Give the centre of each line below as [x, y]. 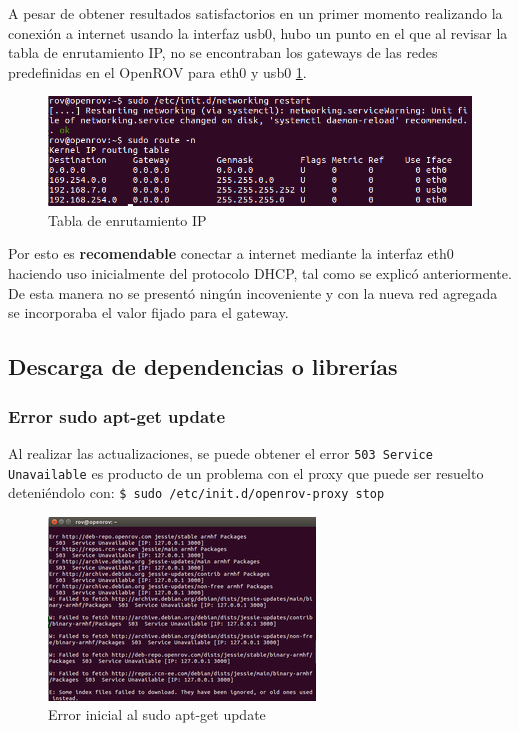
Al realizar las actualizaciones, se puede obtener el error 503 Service [220, 452]
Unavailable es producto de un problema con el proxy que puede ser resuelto [246, 472]
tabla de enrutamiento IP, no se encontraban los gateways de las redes [223, 52]
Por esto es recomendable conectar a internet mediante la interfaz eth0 [231, 253]
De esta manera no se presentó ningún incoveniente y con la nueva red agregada [253, 292]
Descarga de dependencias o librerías [203, 366]
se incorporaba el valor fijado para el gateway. [148, 312]
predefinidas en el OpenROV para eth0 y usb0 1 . [157, 71]
